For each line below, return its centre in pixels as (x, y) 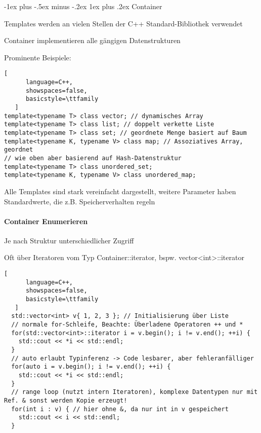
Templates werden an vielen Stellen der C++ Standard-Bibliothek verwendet (123, 23)
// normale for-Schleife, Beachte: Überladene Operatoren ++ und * (127, 325)
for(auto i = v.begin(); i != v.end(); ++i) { (91, 367)
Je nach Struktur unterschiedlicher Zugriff (69, 240)
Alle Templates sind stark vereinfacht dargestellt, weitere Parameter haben (120, 191)
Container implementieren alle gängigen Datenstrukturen (92, 40)
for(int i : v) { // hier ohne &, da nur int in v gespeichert (120, 409)
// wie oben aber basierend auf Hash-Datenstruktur (93, 158)
